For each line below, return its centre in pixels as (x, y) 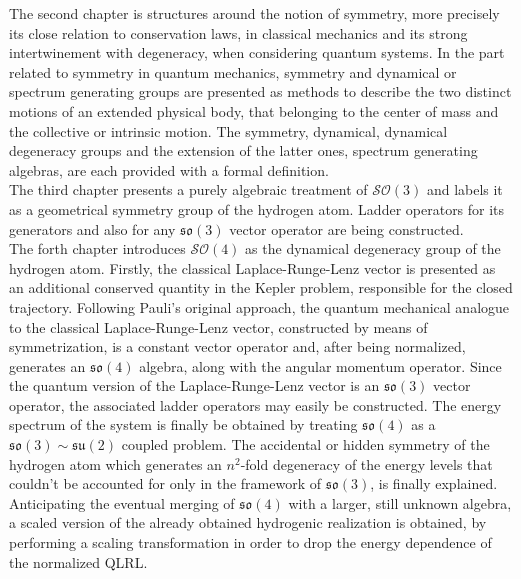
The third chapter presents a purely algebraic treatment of (188, 189)
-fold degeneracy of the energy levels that (366, 463)
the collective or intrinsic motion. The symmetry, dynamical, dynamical (228, 130)
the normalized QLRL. (78, 561)
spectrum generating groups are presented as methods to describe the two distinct (260, 91)
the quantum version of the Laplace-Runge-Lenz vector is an (194, 385)
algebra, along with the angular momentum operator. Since (320, 365)
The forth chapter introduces (97, 248)
